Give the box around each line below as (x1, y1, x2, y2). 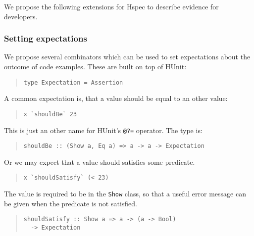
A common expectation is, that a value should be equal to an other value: (4, 93, 228, 103)
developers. (4, 11, 38, 21)
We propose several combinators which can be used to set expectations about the (4, 51, 251, 62)
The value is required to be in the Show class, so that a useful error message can (4, 189, 246, 199)
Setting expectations (4, 32, 87, 45)
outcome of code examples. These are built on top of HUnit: (4, 61, 187, 71)
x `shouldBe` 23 (23, 110, 77, 118)
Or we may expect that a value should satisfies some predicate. (4, 156, 195, 167)
